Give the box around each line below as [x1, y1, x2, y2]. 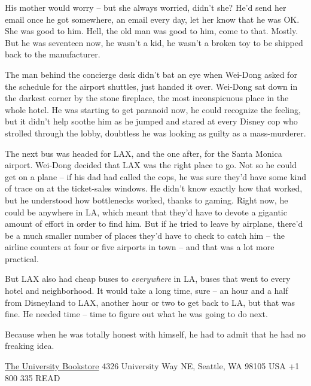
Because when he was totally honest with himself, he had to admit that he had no [5, 327, 306, 340]
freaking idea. [5, 339, 54, 352]
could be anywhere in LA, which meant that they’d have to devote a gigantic [5, 205, 287, 218]
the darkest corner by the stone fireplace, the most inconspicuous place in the [5, 92, 289, 104]
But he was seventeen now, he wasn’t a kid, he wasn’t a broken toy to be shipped [5, 36, 303, 48]
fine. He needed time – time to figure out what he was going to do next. [5, 308, 268, 320]
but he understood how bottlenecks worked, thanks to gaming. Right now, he [5, 193, 288, 206]
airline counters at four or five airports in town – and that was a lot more [5, 241, 275, 253]
